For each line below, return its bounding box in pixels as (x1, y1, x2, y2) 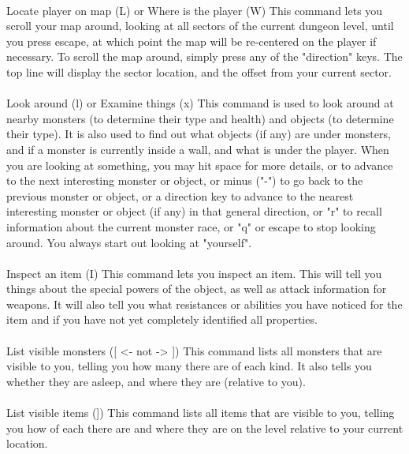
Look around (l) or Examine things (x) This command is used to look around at (6, 95, 394, 111)
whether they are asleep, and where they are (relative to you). (6, 373, 306, 389)
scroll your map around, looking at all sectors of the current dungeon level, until (6, 17, 394, 34)
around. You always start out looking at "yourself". (6, 234, 252, 250)
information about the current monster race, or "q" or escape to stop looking (6, 218, 376, 235)
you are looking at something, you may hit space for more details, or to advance (6, 156, 393, 173)
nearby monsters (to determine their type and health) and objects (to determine (6, 110, 394, 126)
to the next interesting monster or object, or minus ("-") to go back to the (6, 172, 363, 189)
